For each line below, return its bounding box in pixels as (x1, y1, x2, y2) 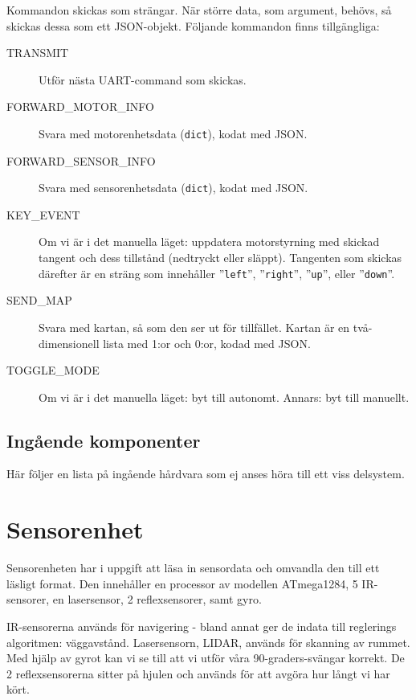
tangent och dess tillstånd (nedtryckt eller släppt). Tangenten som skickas (39, 249, 402, 266)
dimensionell (39, 334, 100, 351)
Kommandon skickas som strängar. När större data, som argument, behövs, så (6, 2, 392, 18)
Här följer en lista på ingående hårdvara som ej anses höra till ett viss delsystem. (6, 465, 405, 482)
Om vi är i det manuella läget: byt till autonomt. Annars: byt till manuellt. (39, 388, 410, 405)
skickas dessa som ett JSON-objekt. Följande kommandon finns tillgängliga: (6, 17, 380, 34)
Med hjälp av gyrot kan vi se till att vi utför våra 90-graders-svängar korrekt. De (6, 649, 405, 666)
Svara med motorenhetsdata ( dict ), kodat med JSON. (39, 125, 308, 141)
